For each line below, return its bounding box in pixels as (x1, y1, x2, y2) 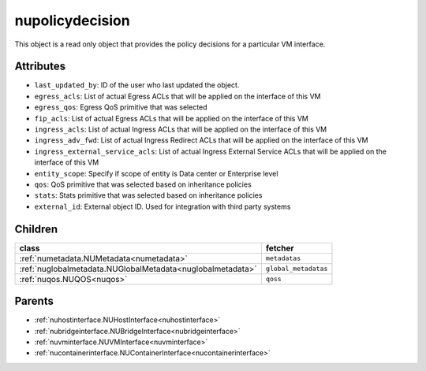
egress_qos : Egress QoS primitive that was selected (34, 102, 208, 112)
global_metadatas (265, 265, 328, 273)
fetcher (265, 243, 295, 254)
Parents (14, 295, 54, 308)
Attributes (14, 60, 66, 73)
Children (14, 222, 58, 236)
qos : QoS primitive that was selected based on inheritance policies (34, 180, 252, 189)
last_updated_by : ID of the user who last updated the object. (34, 80, 240, 90)
